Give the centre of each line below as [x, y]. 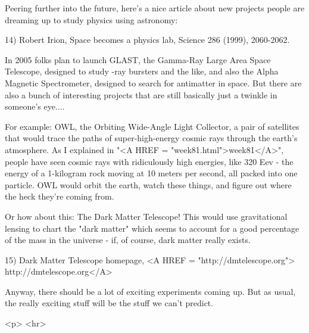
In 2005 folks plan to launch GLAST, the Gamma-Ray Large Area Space [138, 59]
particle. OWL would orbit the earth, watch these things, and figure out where [148, 184]
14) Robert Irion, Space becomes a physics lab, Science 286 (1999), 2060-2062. [147, 40]
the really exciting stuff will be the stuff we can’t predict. [109, 303]
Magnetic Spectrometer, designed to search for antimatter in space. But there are [153, 83]
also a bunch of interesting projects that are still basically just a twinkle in [141, 94]
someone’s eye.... [35, 106]
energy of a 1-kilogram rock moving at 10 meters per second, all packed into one [151, 173]
